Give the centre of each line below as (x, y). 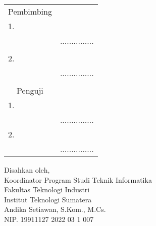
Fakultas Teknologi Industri (47, 190)
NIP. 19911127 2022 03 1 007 (49, 219)
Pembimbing (30, 11)
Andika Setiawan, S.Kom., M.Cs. (55, 209)
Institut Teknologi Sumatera (48, 199)
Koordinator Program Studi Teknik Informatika (78, 179)
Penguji (30, 90)
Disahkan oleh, (27, 170)
